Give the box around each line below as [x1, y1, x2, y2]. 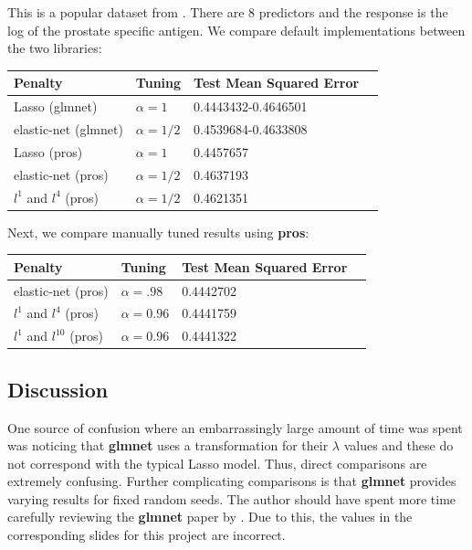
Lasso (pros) [14, 142, 83, 161]
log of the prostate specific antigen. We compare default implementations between [7, 20, 466, 39]
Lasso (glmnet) [14, 97, 98, 116]
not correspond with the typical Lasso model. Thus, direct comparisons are [7, 453, 427, 472]
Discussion [7, 375, 109, 403]
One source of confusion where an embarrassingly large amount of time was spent [7, 418, 463, 437]
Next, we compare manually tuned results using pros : [7, 222, 309, 241]
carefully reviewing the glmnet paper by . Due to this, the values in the [7, 507, 413, 526]
